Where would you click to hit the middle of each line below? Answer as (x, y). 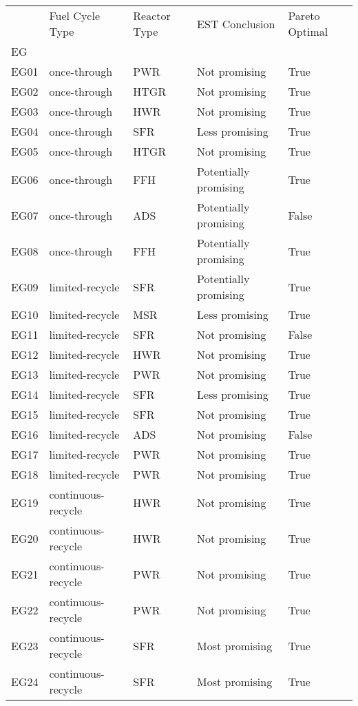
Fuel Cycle (75, 15)
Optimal (308, 31)
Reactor (152, 15)
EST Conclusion (236, 23)
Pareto (304, 15)
